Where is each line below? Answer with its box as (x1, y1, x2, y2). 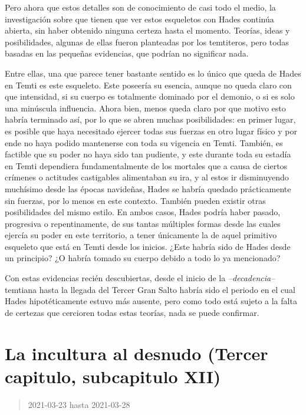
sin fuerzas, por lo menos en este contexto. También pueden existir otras (5, 194, 266, 206)
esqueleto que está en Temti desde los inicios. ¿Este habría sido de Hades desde (5, 240, 291, 252)
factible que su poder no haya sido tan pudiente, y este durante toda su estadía (5, 148, 291, 160)
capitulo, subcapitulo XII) (5, 364, 221, 388)
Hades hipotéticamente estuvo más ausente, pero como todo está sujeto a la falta (5, 295, 297, 307)
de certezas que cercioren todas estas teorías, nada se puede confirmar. (5, 306, 259, 318)
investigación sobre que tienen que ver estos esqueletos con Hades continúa (5, 12, 274, 25)
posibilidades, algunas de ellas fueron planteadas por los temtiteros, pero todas (5, 35, 289, 48)
